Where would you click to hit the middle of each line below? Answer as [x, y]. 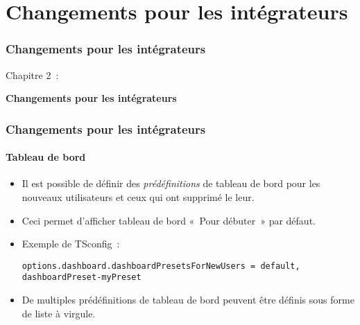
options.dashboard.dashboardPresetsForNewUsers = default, [161, 266]
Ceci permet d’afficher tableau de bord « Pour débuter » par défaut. [169, 220]
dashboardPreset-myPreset [82, 278]
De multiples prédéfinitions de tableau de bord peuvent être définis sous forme [188, 300]
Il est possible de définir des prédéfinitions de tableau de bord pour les [171, 183]
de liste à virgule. [59, 313]
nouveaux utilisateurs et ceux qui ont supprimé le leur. [138, 197]
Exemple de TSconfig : [71, 244]
